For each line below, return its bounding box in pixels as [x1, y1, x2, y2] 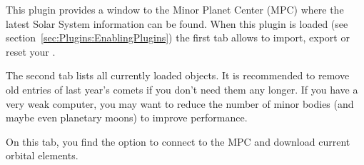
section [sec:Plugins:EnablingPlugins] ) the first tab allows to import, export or [6, 30, 350, 45]
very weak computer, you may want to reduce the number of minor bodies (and [6, 96, 354, 111]
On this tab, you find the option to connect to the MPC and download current [6, 134, 350, 149]
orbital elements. [6, 148, 79, 163]
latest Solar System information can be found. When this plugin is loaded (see [6, 16, 348, 31]
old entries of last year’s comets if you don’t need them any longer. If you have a [6, 81, 358, 96]
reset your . [6, 44, 56, 59]
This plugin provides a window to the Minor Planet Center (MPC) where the [6, 2, 344, 16]
